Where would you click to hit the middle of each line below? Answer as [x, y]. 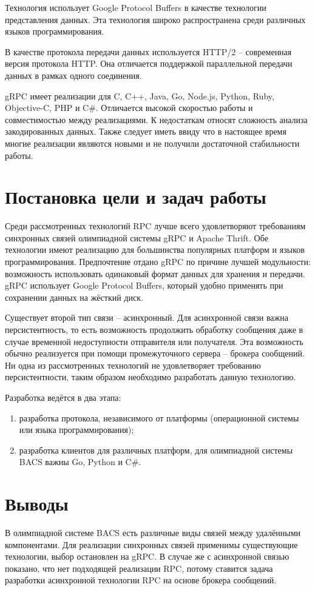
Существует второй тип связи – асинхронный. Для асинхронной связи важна [147, 317]
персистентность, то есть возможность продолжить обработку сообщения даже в [154, 329]
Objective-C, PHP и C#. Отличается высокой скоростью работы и [129, 108]
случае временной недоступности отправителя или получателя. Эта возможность [154, 341]
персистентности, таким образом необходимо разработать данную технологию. [151, 377]
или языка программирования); [76, 430]
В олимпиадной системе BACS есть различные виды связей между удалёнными [153, 533]
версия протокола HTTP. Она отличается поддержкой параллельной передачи [149, 63]
